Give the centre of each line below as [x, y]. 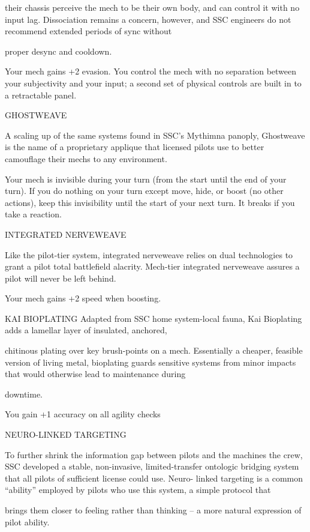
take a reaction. [33, 214]
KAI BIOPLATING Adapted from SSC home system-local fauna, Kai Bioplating [154, 318]
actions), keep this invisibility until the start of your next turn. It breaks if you [150, 202]
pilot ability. [27, 521]
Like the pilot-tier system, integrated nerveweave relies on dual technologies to [149, 254]
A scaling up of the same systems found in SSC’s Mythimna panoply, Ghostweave [155, 135]
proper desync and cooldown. [58, 51]
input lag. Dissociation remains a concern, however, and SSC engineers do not [148, 19]
